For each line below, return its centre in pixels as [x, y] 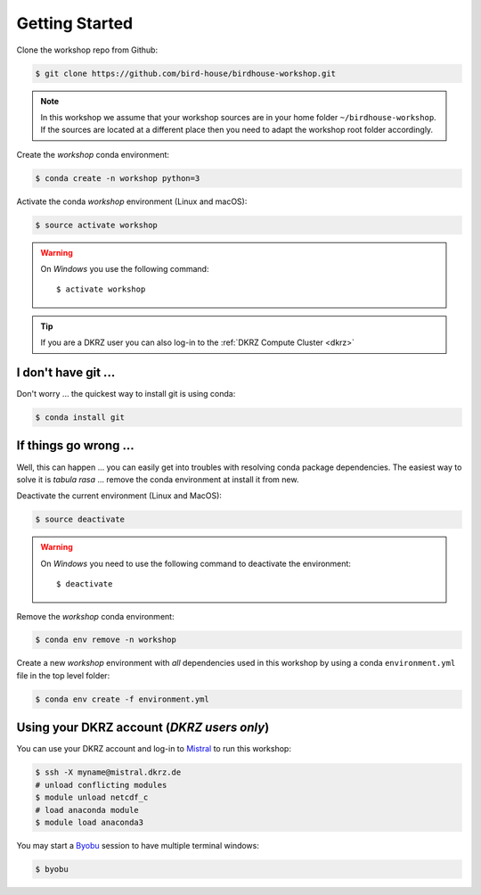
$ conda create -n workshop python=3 [118, 178]
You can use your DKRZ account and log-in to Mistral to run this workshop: [154, 749]
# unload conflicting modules [101, 785]
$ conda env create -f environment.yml [122, 699]
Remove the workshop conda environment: [95, 616]
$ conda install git [80, 418]
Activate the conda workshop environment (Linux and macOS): [132, 201]
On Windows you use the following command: [125, 269]
